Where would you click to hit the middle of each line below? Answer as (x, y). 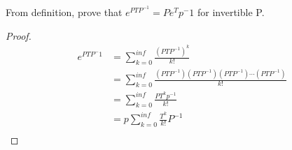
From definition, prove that (64, 12)
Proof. (19, 35)
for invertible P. (231, 12)
